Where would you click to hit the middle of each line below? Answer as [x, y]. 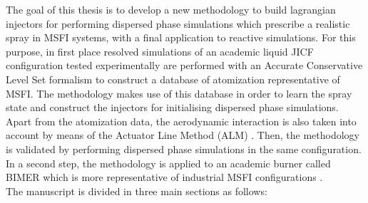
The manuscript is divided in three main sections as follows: [137, 191]
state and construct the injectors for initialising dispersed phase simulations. [172, 107]
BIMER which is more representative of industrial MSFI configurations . [164, 177]
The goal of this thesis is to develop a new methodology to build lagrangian [171, 9]
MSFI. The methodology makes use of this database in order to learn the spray [179, 93]
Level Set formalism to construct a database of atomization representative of [173, 79]
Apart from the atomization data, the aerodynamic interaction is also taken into [181, 121]
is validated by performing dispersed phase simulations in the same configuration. [184, 149]
